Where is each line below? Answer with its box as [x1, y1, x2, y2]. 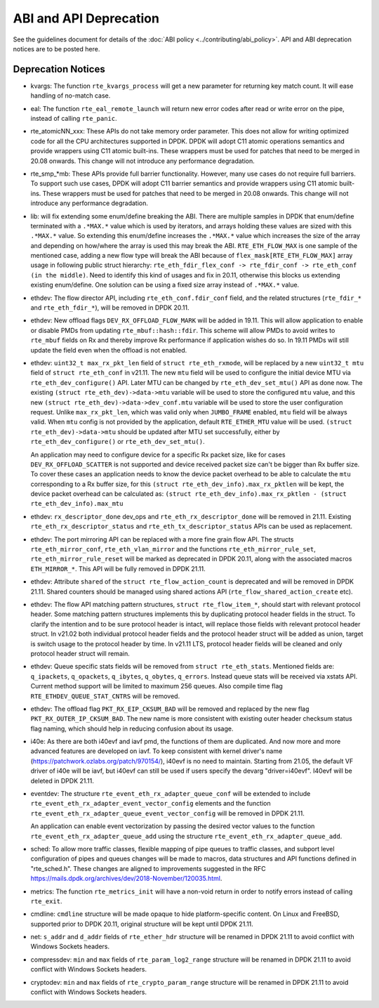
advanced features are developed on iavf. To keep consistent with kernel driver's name [30, 747, 283, 755]
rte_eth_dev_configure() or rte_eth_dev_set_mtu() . [30, 438, 205, 446]
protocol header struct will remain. [30, 649, 130, 657]
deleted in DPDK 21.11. [30, 776, 94, 785]
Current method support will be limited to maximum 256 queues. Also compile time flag [30, 682, 284, 690]
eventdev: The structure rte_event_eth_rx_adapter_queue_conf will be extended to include [30, 790, 311, 798]
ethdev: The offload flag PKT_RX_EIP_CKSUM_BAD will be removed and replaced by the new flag [30, 705, 310, 713]
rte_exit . [30, 896, 62, 905]
